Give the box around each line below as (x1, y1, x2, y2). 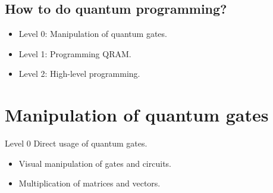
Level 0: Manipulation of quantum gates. (18, 27, 167, 40)
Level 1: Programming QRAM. (18, 47, 131, 60)
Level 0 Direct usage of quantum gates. (5, 137, 148, 150)
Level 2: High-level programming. (18, 67, 140, 80)
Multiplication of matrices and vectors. (18, 177, 161, 189)
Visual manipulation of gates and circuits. (18, 157, 171, 169)
